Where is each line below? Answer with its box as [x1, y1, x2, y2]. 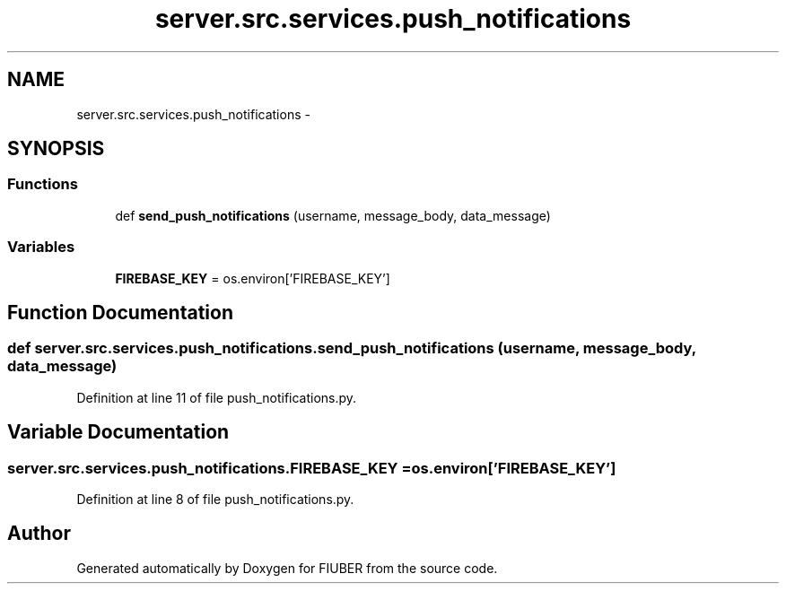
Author [7, 522, 71, 545]
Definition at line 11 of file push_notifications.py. [76, 389, 357, 405]
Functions [7, 175, 78, 194]
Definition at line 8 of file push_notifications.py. [76, 491, 354, 507]
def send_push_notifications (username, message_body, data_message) [115, 207, 551, 223]
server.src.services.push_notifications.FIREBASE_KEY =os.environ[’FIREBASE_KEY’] [7, 458, 616, 477]
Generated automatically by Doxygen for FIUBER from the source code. [76, 560, 498, 576]
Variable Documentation [7, 421, 230, 444]
